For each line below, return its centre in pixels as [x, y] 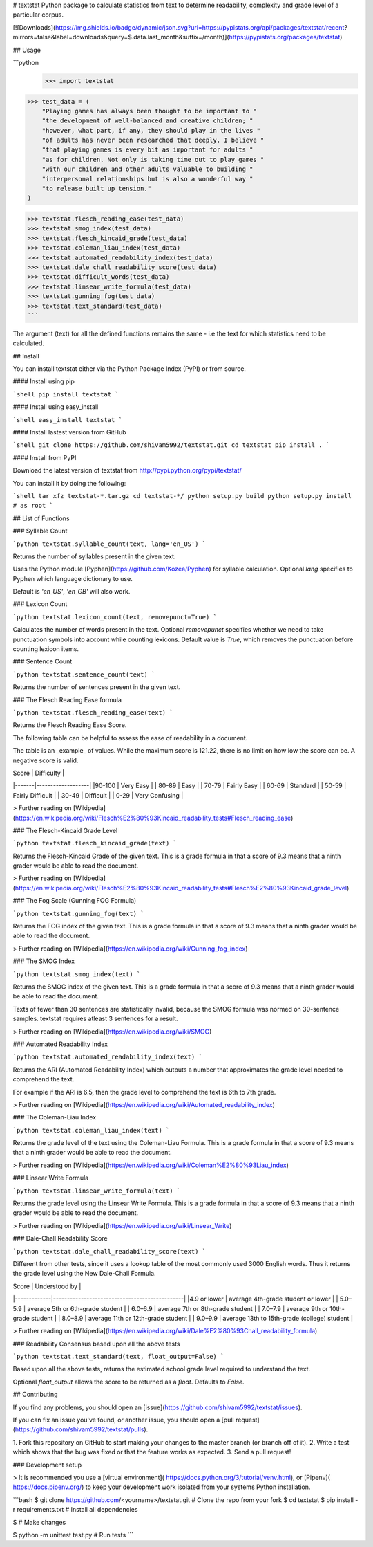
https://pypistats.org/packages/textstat [285, 37]
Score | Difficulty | [39, 773]
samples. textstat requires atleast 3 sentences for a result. [95, 1019]
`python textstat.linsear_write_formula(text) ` [97, 1191]
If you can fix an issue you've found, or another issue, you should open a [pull [123, 1420]
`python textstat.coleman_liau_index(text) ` [91, 1130]
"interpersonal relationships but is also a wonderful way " [147, 179]
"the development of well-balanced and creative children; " [147, 121]
